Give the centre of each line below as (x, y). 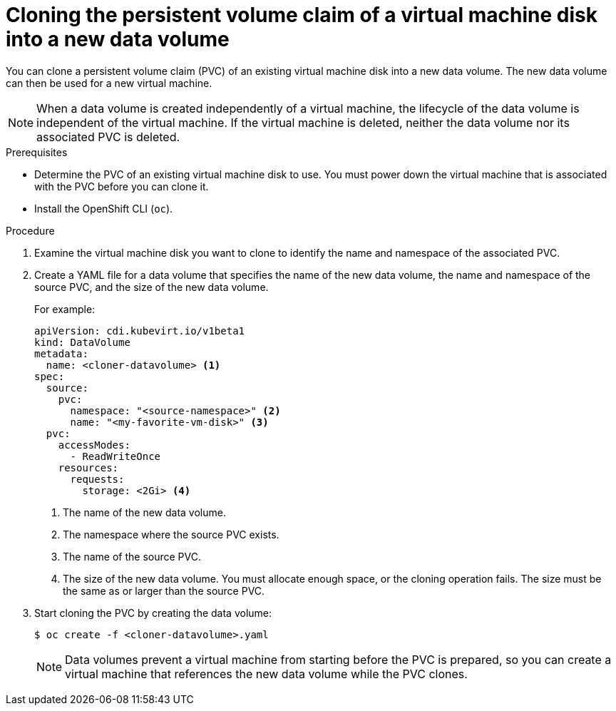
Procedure (30, 230)
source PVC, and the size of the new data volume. (152, 287)
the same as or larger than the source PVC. (164, 590)
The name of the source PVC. (132, 556)
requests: (97, 479)
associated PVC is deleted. (108, 137)
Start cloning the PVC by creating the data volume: (153, 613)
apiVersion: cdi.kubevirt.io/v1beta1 (140, 331)
